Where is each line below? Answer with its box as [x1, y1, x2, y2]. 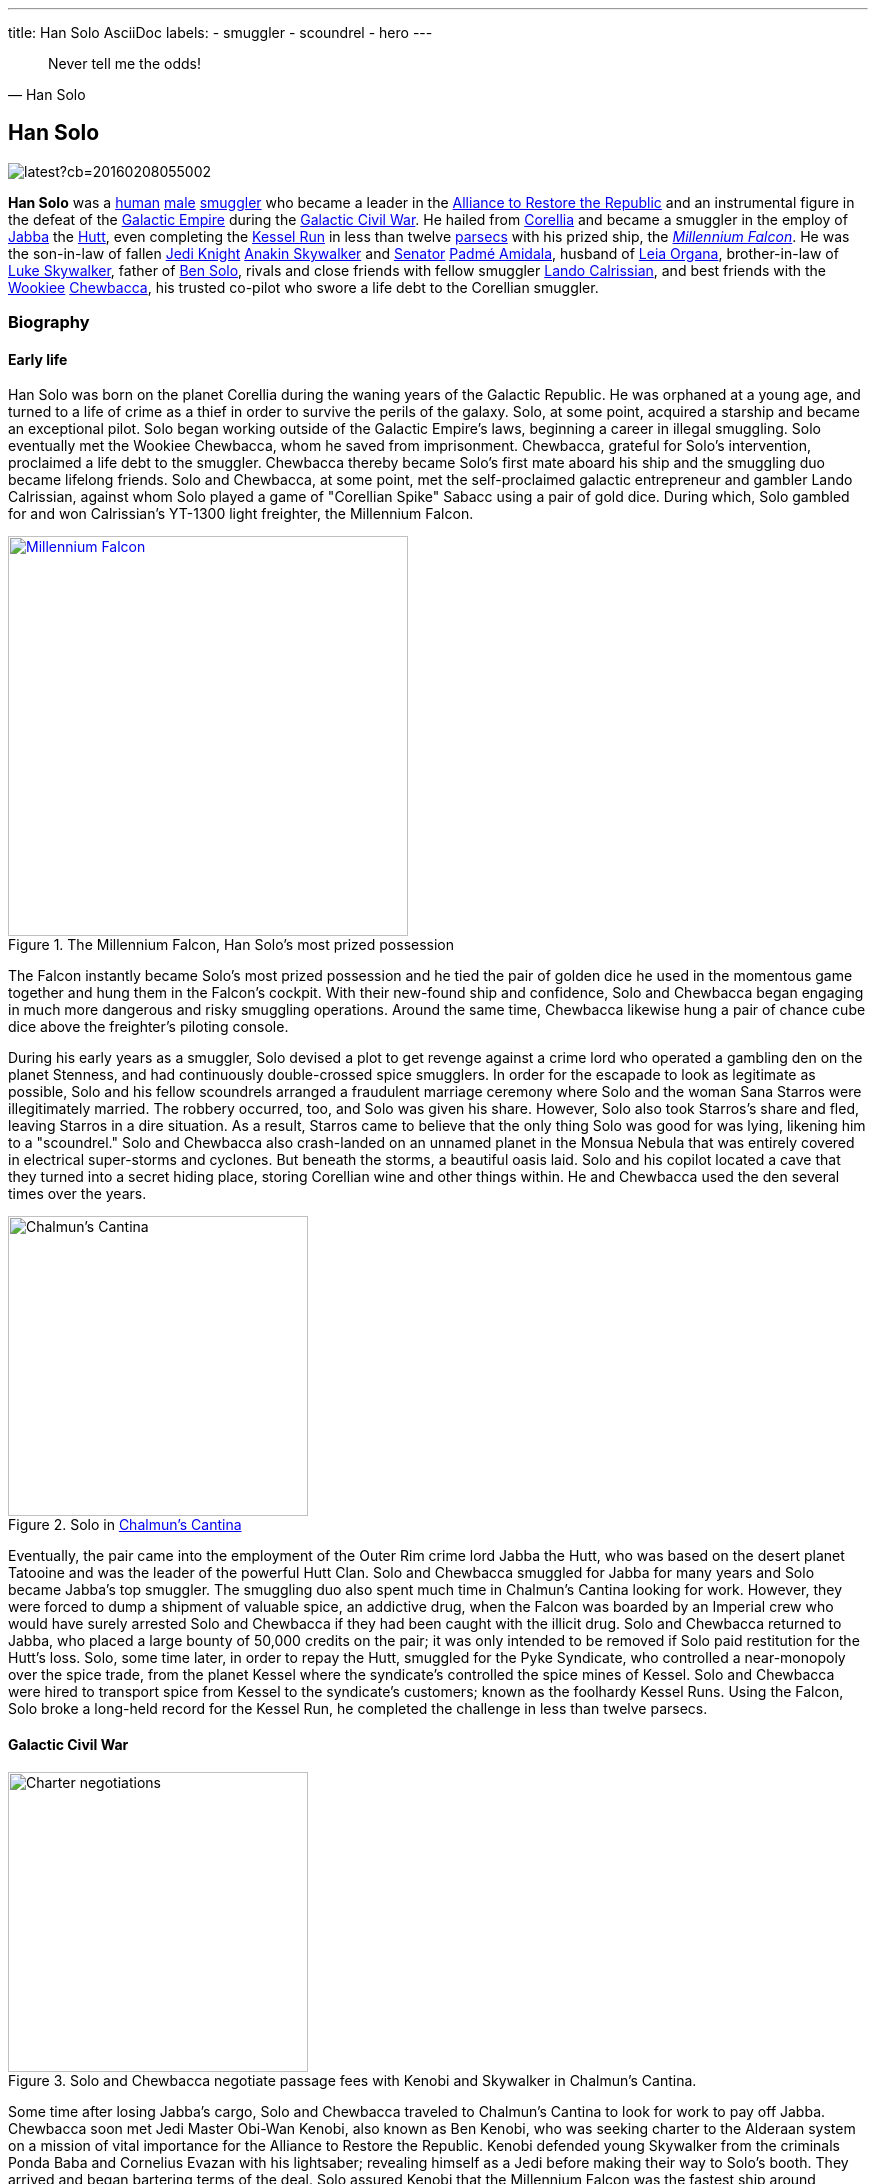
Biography [8, 312, 90, 333]
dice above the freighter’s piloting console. [8, 1018, 289, 1036]
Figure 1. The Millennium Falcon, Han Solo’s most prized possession [8, 936, 455, 954]
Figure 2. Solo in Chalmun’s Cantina [8, 1516, 242, 1534]
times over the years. [8, 1185, 147, 1203]
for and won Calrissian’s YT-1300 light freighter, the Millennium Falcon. [8, 505, 474, 523]
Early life [8, 350, 68, 368]
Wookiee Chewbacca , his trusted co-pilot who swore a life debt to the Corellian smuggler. [8, 278, 599, 296]
